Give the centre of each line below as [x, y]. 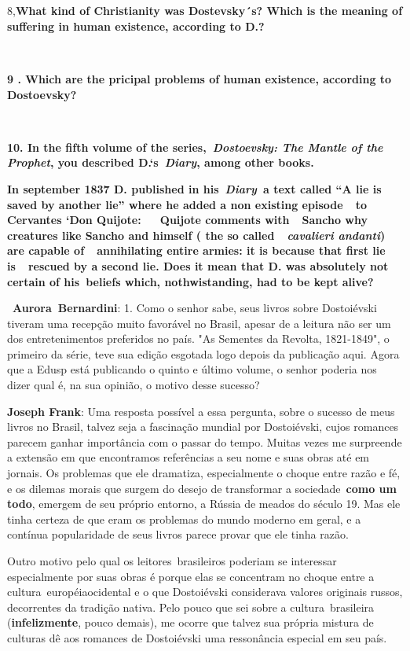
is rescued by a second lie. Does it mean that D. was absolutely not [198, 265]
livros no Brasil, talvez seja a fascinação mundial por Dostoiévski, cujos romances [203, 427]
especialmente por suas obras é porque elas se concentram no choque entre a [191, 576]
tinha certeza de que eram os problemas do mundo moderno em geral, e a [184, 519]
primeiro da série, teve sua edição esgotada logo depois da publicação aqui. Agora [203, 353]
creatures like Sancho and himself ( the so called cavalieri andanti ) [196, 235]
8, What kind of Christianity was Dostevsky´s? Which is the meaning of [205, 11]
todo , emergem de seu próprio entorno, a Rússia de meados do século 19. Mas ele [204, 504]
